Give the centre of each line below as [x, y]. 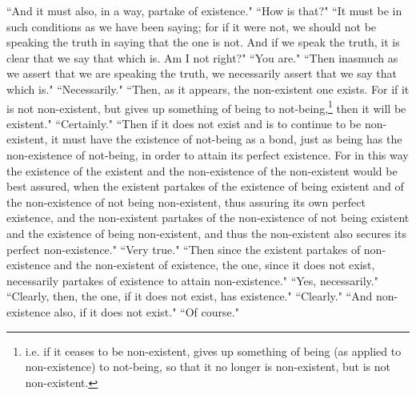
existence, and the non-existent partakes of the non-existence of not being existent [208, 218]
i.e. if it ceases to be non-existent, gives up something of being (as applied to [213, 351]
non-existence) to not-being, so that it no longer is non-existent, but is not [208, 367]
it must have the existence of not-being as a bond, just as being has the [227, 139]
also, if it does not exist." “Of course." [146, 311]
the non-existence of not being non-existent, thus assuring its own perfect [186, 202]
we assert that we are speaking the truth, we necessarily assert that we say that [202, 73]
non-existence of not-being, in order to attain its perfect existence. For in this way [208, 155]
